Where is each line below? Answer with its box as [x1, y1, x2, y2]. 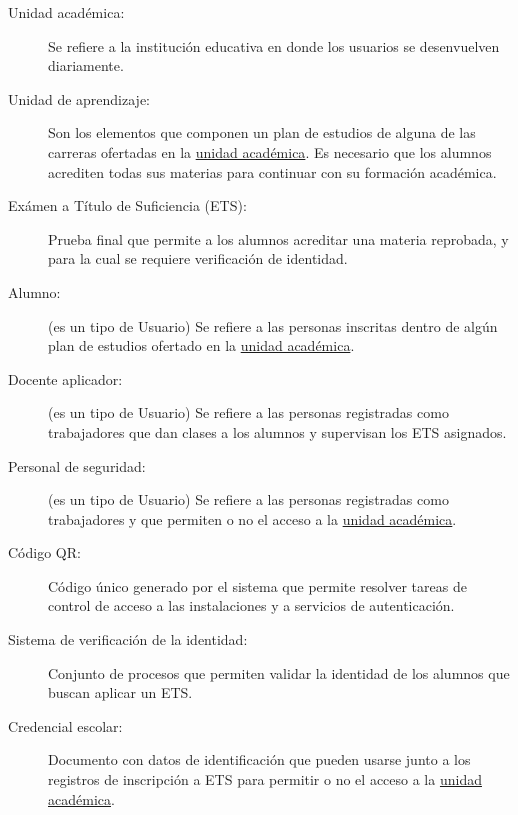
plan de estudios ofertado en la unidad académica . [48, 335, 355, 356]
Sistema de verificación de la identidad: [8, 629, 248, 650]
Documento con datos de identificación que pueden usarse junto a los [48, 749, 471, 770]
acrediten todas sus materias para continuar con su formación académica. [48, 161, 497, 182]
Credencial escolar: [8, 715, 123, 736]
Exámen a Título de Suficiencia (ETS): [8, 195, 247, 216]
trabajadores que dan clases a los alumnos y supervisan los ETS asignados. [48, 421, 507, 442]
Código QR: [8, 542, 81, 563]
